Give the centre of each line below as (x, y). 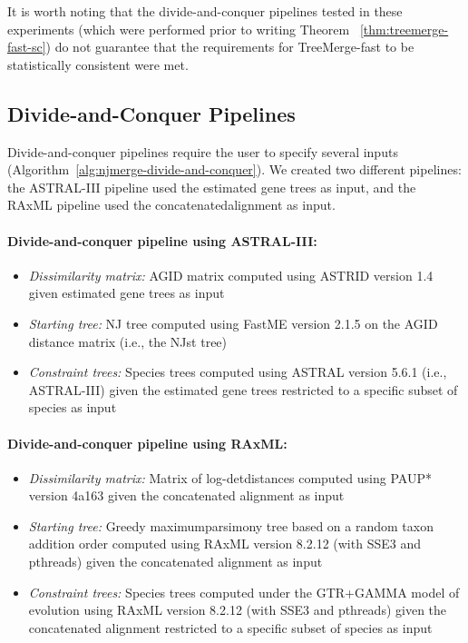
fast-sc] (27, 47)
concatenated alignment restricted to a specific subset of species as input (230, 627)
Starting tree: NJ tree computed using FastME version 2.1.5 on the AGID (233, 323)
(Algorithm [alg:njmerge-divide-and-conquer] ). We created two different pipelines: (234, 169)
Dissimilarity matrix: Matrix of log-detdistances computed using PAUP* (230, 477)
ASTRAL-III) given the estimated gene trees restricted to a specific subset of (243, 389)
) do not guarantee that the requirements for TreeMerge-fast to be (230, 47)
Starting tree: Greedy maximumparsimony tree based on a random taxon (231, 525)
